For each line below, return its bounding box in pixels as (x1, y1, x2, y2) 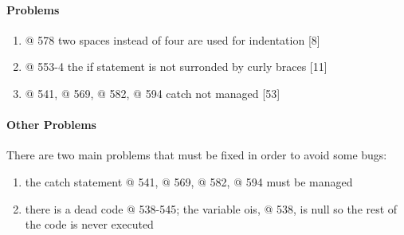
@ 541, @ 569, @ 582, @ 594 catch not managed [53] (25, 84, 280, 101)
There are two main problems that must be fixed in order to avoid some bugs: (6, 147, 387, 163)
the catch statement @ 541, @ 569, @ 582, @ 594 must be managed (25, 173, 353, 190)
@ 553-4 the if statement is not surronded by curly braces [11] (25, 58, 328, 75)
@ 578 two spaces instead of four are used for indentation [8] (25, 31, 320, 48)
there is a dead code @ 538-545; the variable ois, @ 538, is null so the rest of (25, 200, 398, 217)
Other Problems (6, 116, 96, 133)
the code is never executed (25, 216, 154, 233)
